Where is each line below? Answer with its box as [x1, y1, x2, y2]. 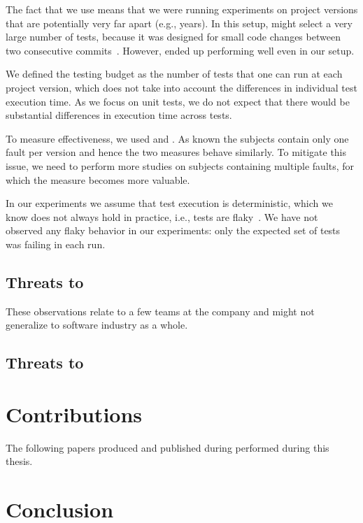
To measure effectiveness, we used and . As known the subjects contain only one [6, 131, 349, 145]
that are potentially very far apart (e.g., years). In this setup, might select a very [6, 15, 353, 30]
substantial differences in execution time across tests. [6, 108, 232, 122]
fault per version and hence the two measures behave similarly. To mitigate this [6, 145, 347, 159]
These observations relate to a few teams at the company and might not [6, 303, 315, 318]
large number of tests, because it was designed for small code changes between [6, 29, 341, 44]
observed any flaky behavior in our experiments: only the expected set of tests [6, 223, 341, 238]
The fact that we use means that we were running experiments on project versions [6, 2, 358, 16]
